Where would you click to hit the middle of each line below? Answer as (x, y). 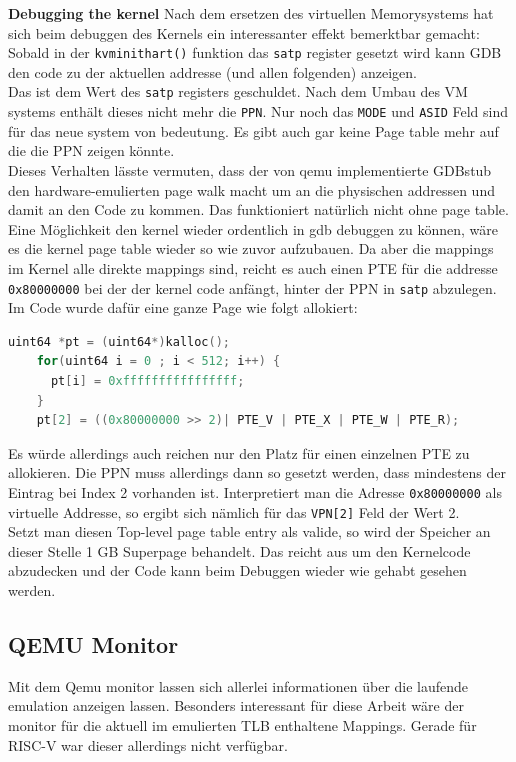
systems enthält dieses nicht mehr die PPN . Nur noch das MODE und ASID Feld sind (258, 111)
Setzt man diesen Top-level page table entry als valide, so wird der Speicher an (249, 531)
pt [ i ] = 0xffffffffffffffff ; (147, 380)
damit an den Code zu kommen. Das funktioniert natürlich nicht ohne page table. (258, 209)
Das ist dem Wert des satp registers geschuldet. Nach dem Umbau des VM (238, 91)
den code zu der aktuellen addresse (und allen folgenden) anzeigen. (212, 71)
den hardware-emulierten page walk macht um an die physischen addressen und (251, 189)
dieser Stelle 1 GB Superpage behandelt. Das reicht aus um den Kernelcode (239, 550)
